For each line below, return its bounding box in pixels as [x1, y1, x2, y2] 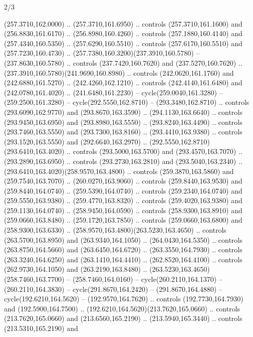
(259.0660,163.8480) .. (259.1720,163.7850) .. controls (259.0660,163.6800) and [4, 215, 242, 225]
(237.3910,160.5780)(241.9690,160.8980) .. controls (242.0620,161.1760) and [4, 67, 234, 78]
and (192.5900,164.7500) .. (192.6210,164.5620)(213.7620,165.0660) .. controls [4, 303, 240, 313]
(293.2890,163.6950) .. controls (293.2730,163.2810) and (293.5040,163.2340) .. [4, 155, 242, 166]
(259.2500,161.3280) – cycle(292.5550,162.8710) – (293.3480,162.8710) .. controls [4, 97, 249, 107]
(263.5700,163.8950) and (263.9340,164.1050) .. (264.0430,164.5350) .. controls [4, 234, 242, 245]
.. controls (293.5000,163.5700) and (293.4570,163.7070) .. [67, 146, 242, 156]
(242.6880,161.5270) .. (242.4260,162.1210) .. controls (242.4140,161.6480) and [4, 77, 242, 88]
